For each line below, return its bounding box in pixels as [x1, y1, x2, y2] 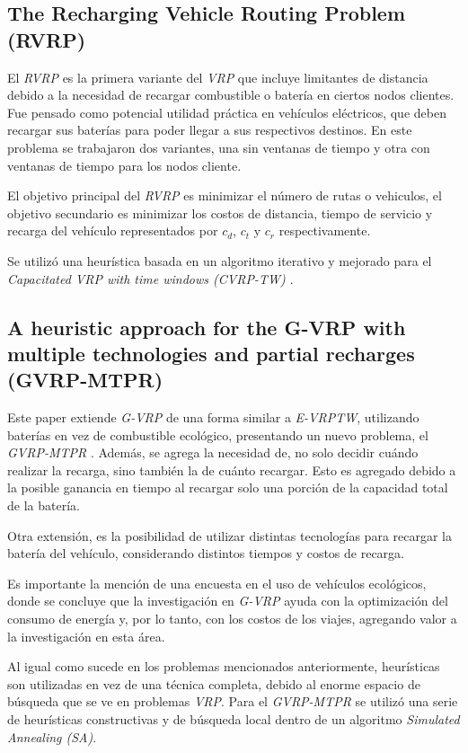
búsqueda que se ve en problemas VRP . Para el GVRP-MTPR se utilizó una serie [7, 692, 458, 711]
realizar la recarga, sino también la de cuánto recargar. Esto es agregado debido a [7, 460, 456, 479]
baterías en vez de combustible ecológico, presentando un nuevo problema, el [7, 425, 428, 444]
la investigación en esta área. [7, 626, 165, 645]
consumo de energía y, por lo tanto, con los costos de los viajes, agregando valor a [7, 609, 457, 628]
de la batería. [7, 496, 80, 515]
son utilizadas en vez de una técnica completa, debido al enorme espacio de [7, 674, 420, 693]
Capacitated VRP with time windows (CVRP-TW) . [7, 269, 294, 288]
